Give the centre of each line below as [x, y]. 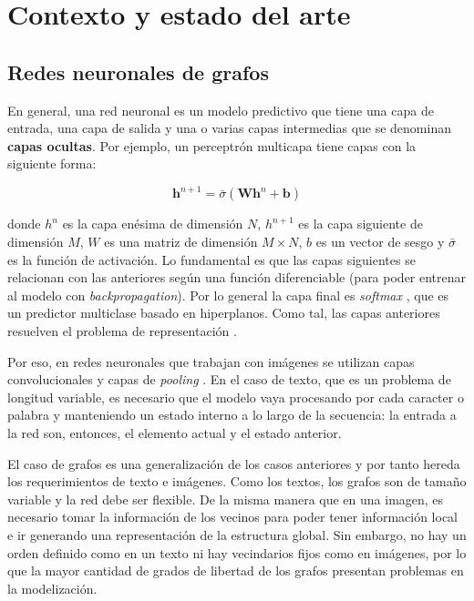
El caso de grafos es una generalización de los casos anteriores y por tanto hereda [234, 463]
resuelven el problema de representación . [122, 331]
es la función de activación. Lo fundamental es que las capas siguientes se [211, 259]
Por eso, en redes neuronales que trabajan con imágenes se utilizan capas [211, 361]
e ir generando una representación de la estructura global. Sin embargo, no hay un [237, 534]
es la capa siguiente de [361, 224]
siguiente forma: [52, 163]
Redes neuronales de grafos [138, 71]
